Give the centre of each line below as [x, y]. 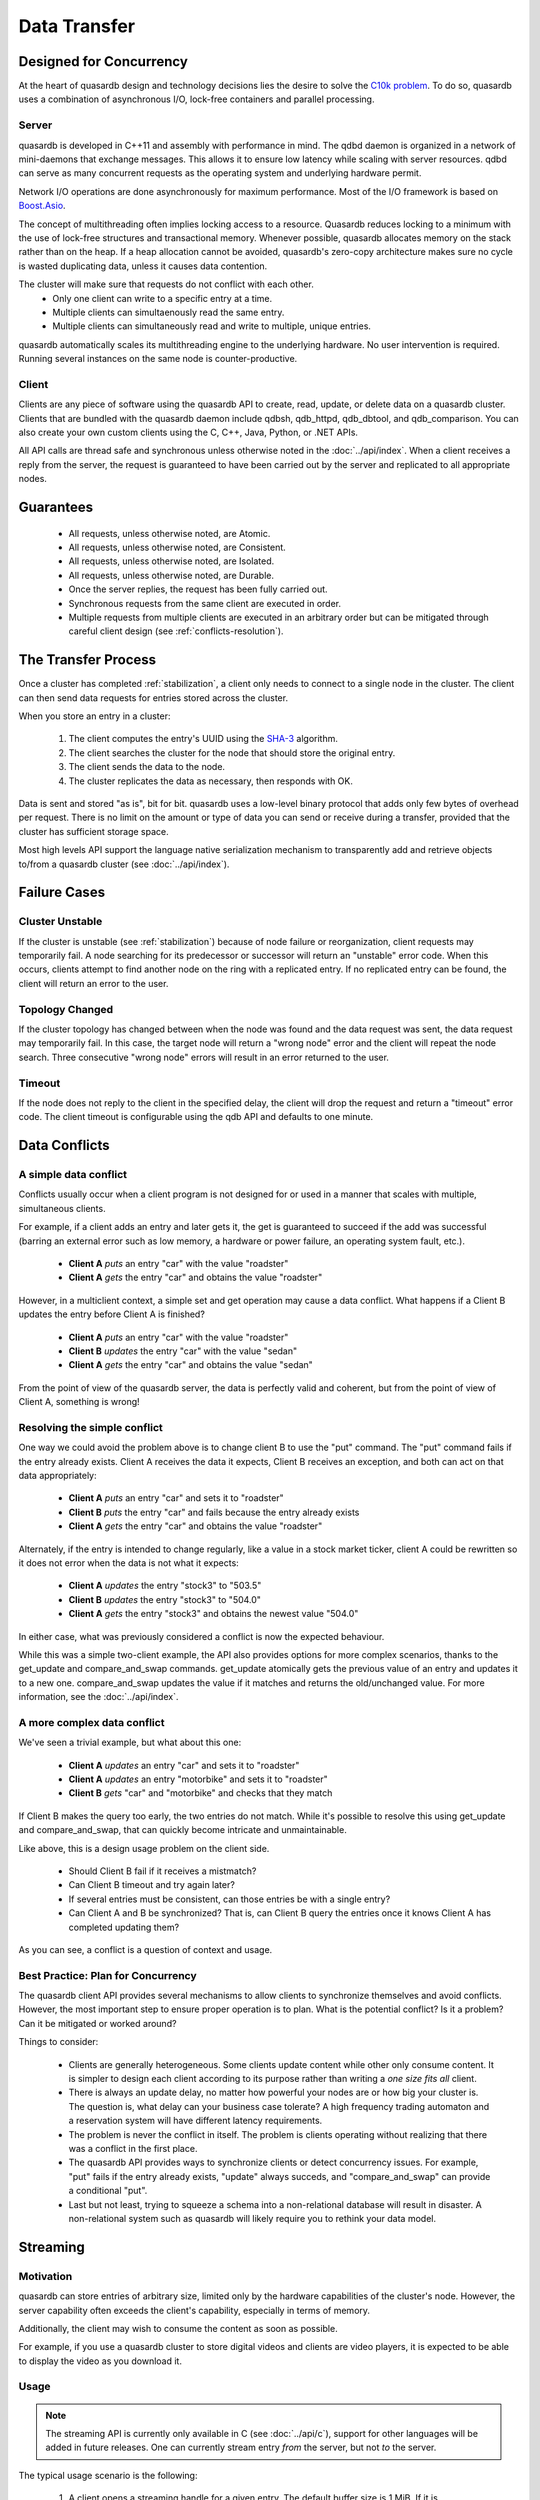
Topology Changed [66, 1009]
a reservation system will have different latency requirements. [195, 2121]
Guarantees [56, 506]
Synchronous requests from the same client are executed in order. [205, 603]
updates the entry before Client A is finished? [111, 1314]
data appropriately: [57, 1476]
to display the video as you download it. [100, 2361]
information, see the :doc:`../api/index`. [98, 1697]
